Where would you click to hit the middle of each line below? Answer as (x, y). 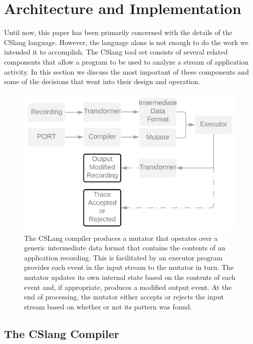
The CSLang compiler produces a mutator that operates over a (121, 238)
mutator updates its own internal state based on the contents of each (130, 277)
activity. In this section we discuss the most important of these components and (126, 71)
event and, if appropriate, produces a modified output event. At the (128, 287)
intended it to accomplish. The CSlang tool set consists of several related (116, 52)
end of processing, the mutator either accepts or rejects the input (124, 297)
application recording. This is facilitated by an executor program (123, 257)
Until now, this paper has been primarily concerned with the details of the (118, 32)
